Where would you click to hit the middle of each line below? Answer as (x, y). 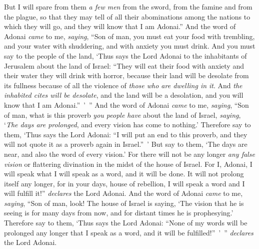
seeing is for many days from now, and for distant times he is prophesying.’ (119, 213)
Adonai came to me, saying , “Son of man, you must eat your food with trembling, (129, 36)
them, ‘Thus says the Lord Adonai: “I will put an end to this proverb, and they (126, 134)
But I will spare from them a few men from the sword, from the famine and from (128, 7)
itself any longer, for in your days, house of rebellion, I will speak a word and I (124, 183)
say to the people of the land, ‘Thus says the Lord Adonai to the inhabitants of (125, 55)
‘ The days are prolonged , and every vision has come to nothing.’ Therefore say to (127, 124)
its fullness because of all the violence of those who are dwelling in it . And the (123, 85)
